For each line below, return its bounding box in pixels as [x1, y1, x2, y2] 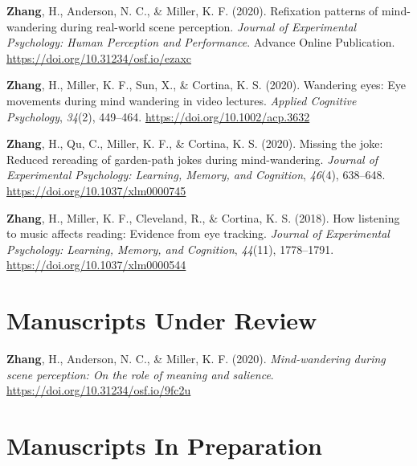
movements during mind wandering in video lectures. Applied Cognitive [6, 92, 357, 108]
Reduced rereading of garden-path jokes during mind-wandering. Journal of [6, 150, 378, 167]
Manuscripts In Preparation [6, 429, 322, 461]
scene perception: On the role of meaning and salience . [6, 366, 274, 382]
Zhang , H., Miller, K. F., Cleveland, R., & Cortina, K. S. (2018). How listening [6, 209, 400, 226]
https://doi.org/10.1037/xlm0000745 [6, 182, 186, 198]
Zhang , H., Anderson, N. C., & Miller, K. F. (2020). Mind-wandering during [6, 350, 386, 367]
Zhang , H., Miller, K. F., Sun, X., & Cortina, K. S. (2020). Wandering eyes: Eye [6, 76, 406, 93]
